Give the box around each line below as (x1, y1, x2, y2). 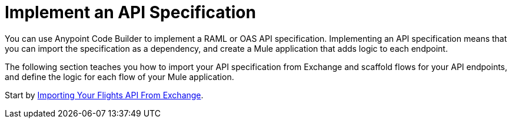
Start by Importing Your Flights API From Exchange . (5, 89, 204, 100)
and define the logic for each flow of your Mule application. (5, 71, 234, 82)
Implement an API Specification (5, 2, 256, 22)
